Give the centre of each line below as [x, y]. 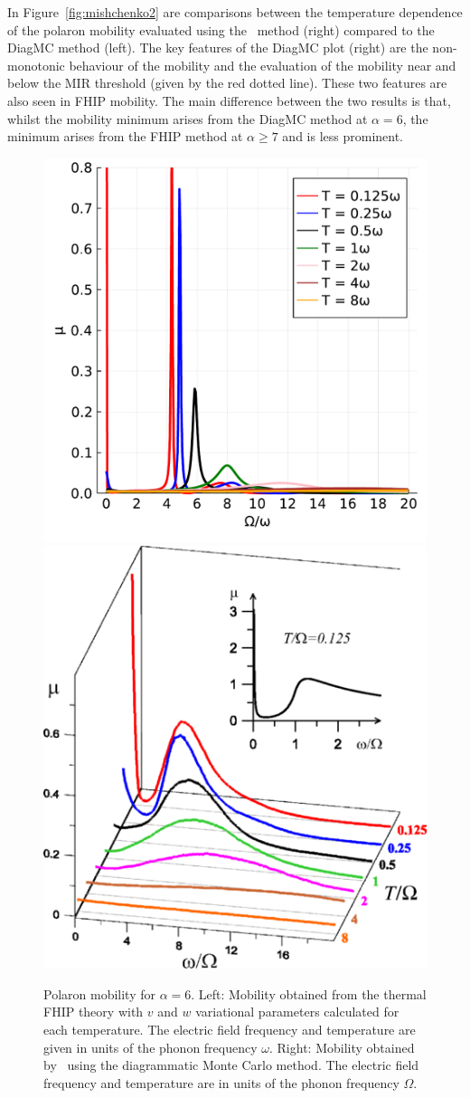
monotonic [36, 65]
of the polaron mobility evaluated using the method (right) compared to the [221, 29]
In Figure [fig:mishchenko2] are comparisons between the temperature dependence [235, 12]
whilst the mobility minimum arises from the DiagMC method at [188, 118]
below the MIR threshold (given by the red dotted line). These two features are [227, 83]
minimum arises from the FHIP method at [125, 136]
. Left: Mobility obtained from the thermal [309, 993]
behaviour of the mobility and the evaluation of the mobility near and [263, 65]
